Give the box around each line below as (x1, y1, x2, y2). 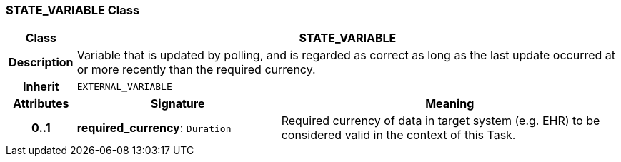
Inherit (22, 79, 59, 94)
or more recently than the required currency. (76, 62, 316, 77)
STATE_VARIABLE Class (6, 3, 140, 17)
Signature (150, 96, 205, 111)
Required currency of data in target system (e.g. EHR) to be (281, 113, 600, 128)
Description (9, 55, 74, 70)
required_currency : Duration (76, 121, 232, 136)
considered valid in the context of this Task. (281, 128, 516, 143)
